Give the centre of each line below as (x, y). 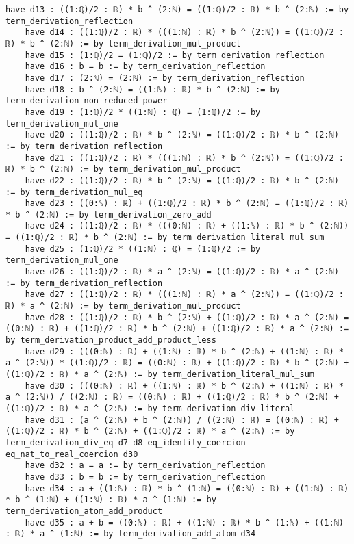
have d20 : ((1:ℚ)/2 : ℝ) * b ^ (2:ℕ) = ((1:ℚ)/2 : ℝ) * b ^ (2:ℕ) (182, 135)
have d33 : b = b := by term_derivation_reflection (145, 477)
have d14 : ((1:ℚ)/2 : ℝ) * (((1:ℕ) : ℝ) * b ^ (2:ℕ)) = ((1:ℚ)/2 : (184, 33)
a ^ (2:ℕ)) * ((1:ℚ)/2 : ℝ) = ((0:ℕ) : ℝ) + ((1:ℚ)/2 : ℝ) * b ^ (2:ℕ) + (177, 363)
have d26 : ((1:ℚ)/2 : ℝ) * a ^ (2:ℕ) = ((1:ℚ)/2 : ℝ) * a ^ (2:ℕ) (182, 272)
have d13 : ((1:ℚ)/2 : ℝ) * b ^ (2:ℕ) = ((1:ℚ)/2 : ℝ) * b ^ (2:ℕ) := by (177, 10)
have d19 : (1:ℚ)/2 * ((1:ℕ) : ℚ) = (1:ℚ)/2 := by (143, 112)
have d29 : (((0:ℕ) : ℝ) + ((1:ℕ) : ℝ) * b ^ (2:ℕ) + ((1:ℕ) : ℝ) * (184, 351)
